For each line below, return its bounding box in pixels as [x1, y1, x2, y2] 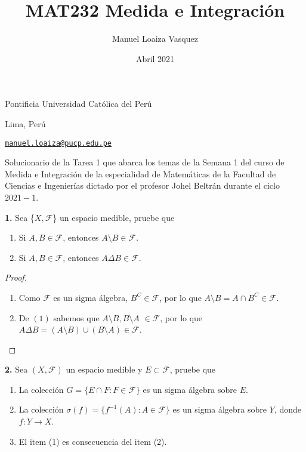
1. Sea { [5, 211, 35, 223]
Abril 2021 [135, 52, 175, 64]
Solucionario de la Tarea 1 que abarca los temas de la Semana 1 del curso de [5, 156, 285, 168]
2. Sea [5, 363, 28, 376]
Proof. [5, 271, 27, 284]
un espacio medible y [66, 363, 143, 376]
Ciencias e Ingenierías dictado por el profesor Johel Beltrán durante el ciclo [5, 179, 280, 192]
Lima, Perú [5, 117, 46, 130]
